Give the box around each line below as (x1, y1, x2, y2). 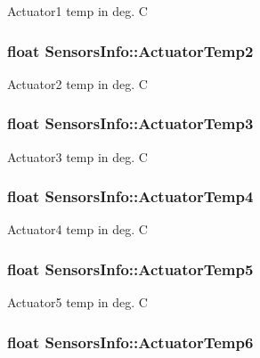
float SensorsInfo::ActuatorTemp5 (7, 257, 254, 280)
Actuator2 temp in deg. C (7, 74, 148, 93)
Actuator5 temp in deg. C (7, 293, 148, 312)
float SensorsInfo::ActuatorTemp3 (7, 112, 254, 134)
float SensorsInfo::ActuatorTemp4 (7, 185, 254, 207)
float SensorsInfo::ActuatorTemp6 (7, 330, 254, 353)
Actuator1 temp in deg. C (7, 2, 148, 20)
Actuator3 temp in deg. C (7, 147, 148, 166)
